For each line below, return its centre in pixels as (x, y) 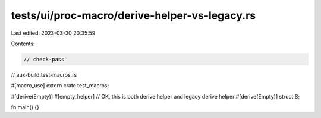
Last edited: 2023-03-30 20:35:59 (53, 33)
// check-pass (44, 59)
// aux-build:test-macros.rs (44, 74)
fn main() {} (25, 107)
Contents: (23, 44)
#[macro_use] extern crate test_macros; (60, 86)
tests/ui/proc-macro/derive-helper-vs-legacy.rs (133, 15)
